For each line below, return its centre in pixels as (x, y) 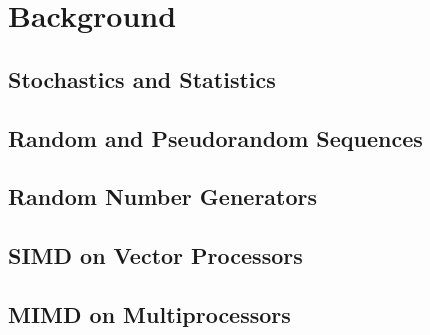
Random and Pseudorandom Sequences (215, 137)
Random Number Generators (163, 196)
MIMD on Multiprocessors (149, 313)
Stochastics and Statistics (142, 78)
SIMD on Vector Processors (155, 255)
